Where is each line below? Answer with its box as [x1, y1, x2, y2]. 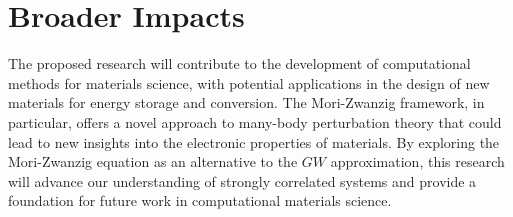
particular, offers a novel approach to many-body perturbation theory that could [8, 111, 502, 132]
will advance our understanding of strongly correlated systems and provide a [8, 170, 477, 191]
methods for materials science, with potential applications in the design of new [8, 72, 490, 93]
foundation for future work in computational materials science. [8, 190, 392, 211]
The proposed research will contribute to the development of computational [8, 53, 471, 74]
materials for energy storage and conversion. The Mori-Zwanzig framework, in [8, 92, 485, 113]
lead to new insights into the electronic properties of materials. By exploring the [8, 131, 500, 152]
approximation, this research [330, 151, 505, 172]
